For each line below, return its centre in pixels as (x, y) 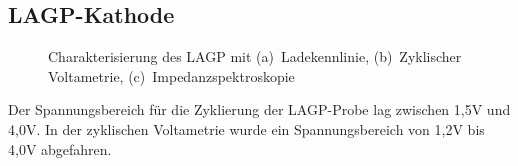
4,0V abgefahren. (60, 148)
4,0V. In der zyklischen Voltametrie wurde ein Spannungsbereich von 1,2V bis (246, 128)
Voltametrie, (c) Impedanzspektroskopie (171, 75)
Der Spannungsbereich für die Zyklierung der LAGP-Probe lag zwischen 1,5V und (259, 109)
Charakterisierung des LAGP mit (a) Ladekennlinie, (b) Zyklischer (255, 56)
